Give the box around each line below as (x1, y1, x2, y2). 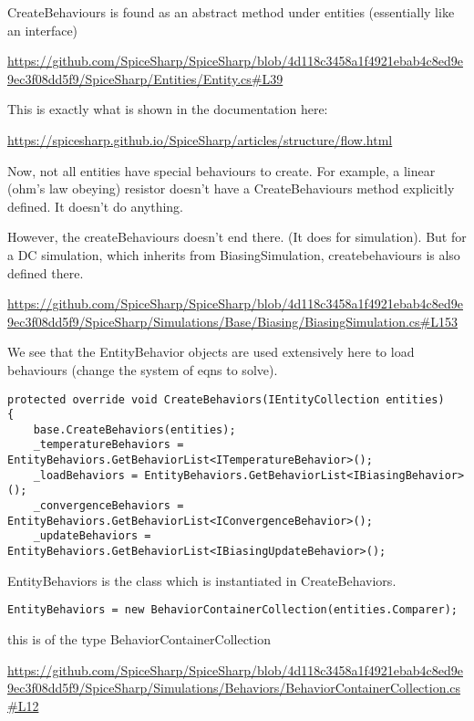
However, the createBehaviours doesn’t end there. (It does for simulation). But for (7, 227, 467, 246)
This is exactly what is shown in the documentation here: (7, 99, 328, 119)
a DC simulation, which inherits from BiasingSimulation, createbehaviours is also (7, 245, 460, 264)
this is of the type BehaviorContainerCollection (7, 629, 271, 648)
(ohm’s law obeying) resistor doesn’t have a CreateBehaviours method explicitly (7, 179, 455, 198)
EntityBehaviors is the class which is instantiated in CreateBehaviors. (7, 570, 397, 590)
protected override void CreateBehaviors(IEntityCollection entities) (7, 392, 445, 406)
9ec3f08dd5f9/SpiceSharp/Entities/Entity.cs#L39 (7, 68, 283, 88)
